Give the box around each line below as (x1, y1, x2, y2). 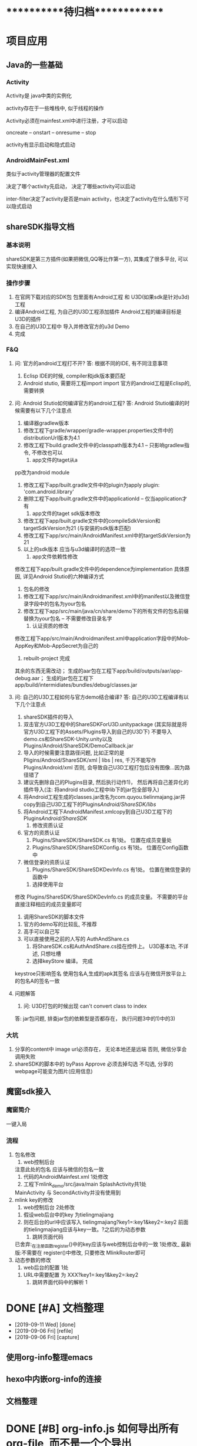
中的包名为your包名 (39, 600, 86, 607)
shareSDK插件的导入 (23, 713, 74, 720)
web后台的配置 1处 (23, 1264, 69, 1271)
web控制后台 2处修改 (23, 1204, 75, 1211)
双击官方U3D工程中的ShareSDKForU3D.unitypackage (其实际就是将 (23, 720, 188, 727)
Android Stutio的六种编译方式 (33, 573, 104, 580)
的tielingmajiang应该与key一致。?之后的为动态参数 (23, 1225, 146, 1233)
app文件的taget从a (32, 456, 78, 463)
